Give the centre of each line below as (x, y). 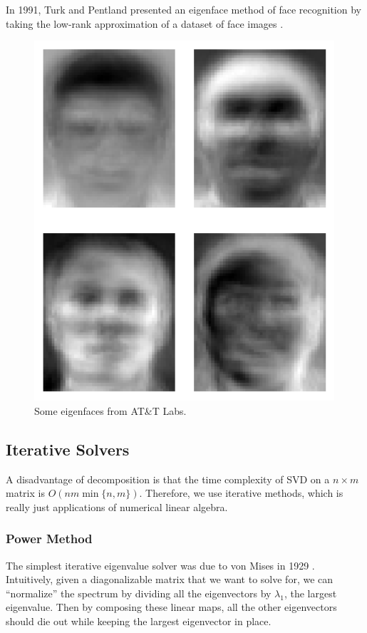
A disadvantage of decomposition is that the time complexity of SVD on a (168, 479)
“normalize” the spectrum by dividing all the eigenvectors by (139, 593)
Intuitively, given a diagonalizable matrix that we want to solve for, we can (170, 579)
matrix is (25, 493)
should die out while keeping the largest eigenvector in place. (139, 621)
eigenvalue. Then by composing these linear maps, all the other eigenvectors (171, 607)
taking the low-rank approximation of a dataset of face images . (145, 23)
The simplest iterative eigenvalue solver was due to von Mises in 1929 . (160, 565)
